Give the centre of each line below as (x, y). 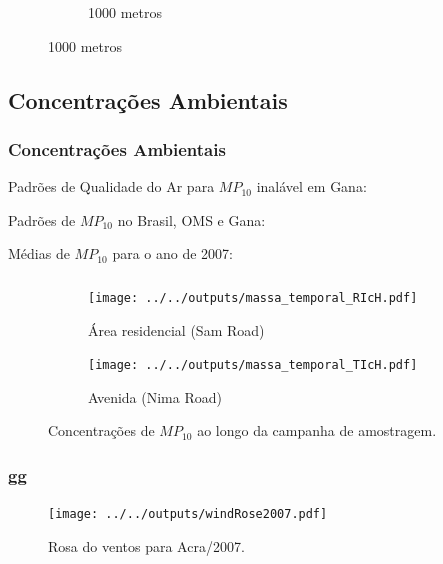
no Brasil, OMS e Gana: (191, 219)
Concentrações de (101, 430)
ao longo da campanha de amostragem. (317, 430)
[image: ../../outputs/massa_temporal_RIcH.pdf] (253, 297)
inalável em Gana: (311, 186)
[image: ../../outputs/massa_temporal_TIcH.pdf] (253, 365)
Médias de (39, 253)
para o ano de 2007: (173, 253)
